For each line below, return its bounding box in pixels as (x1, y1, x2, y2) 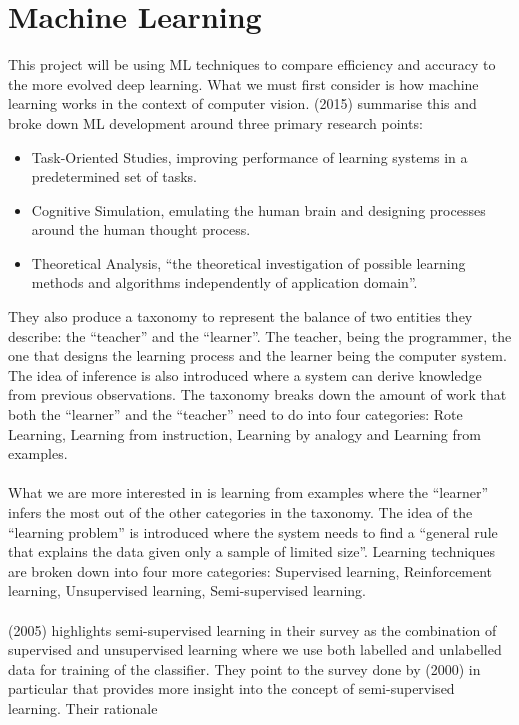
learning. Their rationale (8, 697, 158, 718)
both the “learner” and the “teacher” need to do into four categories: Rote (8, 404, 463, 425)
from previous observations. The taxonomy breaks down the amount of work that (8, 384, 507, 405)
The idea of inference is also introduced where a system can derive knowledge (8, 364, 482, 385)
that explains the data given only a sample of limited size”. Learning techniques (8, 541, 496, 562)
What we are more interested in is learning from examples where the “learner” (8, 482, 488, 503)
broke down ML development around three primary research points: (8, 112, 423, 133)
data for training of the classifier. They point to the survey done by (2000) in (8, 658, 481, 679)
